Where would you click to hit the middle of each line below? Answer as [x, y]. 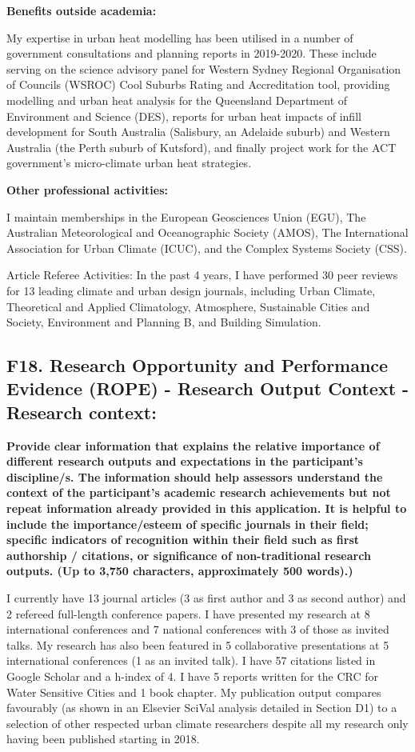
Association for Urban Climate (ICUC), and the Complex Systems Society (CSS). [207, 248]
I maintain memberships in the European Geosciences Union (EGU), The [186, 216]
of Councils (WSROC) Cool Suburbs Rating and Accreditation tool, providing [198, 84]
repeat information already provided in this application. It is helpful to [207, 508]
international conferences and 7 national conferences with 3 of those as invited [198, 629]
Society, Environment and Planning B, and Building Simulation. [164, 322]
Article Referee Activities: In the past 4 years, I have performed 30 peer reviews [202, 275]
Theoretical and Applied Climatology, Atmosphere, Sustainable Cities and [188, 306]
